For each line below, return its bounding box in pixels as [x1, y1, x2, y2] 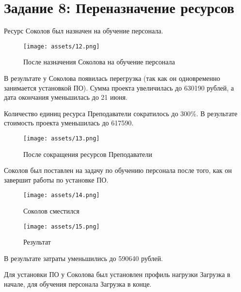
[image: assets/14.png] [23, 192, 100, 199]
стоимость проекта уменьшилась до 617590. [4, 118, 134, 128]
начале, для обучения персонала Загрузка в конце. [4, 279, 152, 289]
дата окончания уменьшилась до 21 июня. [4, 92, 128, 102]
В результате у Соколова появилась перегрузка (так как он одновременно [4, 73, 220, 83]
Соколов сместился [23, 206, 80, 216]
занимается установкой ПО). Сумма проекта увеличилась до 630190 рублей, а [4, 82, 234, 92]
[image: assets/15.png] [23, 223, 100, 230]
